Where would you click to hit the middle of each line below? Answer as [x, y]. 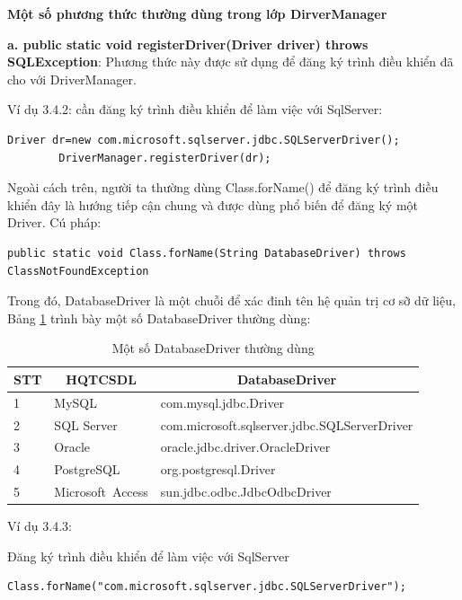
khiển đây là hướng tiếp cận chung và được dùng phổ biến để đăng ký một [213, 204]
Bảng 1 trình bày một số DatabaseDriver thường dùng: [159, 318]
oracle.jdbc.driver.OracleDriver [245, 447]
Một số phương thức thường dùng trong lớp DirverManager [197, 13]
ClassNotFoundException [78, 271]
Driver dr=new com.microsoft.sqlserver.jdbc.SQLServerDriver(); [204, 140]
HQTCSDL [101, 379]
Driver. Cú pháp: [54, 222]
